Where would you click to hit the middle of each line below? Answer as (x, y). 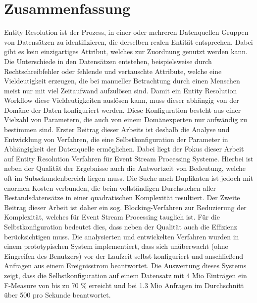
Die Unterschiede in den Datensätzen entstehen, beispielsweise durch (108, 61)
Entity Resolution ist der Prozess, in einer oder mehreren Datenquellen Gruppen (126, 32)
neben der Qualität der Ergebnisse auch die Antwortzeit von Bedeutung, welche (125, 168)
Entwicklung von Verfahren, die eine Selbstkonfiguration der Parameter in (116, 139)
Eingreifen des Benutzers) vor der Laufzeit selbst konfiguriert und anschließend (124, 256)
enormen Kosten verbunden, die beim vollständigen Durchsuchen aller (110, 188)
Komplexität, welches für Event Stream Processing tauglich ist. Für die (112, 217)
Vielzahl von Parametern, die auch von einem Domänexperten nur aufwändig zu (126, 119)
